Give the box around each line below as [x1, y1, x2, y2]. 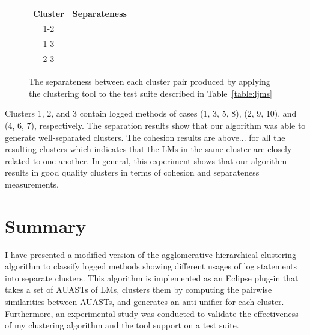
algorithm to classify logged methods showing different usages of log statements [5, 260, 297, 272]
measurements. [5, 177, 59, 190]
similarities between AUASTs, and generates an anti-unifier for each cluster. [5, 295, 284, 307]
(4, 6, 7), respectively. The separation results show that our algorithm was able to [5, 118, 306, 131]
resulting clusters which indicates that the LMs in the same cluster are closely [5, 143, 292, 155]
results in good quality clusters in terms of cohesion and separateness [5, 166, 260, 179]
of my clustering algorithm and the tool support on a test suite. [5, 319, 239, 331]
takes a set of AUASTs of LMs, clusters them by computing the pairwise [5, 283, 272, 296]
